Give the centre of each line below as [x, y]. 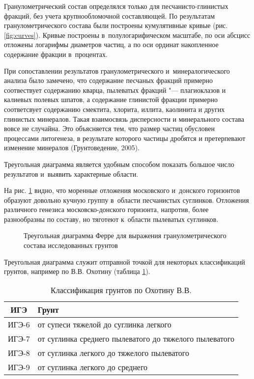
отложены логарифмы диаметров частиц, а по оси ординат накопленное [111, 44]
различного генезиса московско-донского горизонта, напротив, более [106, 209]
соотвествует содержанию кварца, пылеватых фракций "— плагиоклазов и [115, 90]
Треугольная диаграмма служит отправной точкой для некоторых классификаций [125, 261]
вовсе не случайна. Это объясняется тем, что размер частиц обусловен [110, 128]
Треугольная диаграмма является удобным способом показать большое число [119, 164]
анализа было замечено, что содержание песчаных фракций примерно [108, 80]
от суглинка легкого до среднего [93, 367]
